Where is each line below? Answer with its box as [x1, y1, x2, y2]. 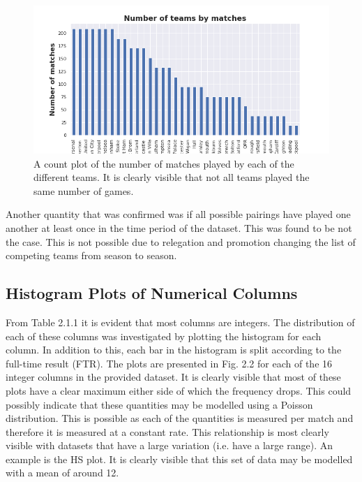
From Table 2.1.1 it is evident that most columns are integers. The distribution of [6, 314, 355, 329]
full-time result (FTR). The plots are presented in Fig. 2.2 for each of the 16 [6, 356, 333, 370]
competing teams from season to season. [6, 248, 177, 263]
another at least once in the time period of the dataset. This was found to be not [6, 220, 352, 235]
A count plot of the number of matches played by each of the [33, 156, 294, 170]
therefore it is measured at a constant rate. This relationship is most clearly [6, 424, 329, 439]
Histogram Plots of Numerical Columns [6, 282, 298, 304]
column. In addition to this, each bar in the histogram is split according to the [6, 342, 342, 357]
